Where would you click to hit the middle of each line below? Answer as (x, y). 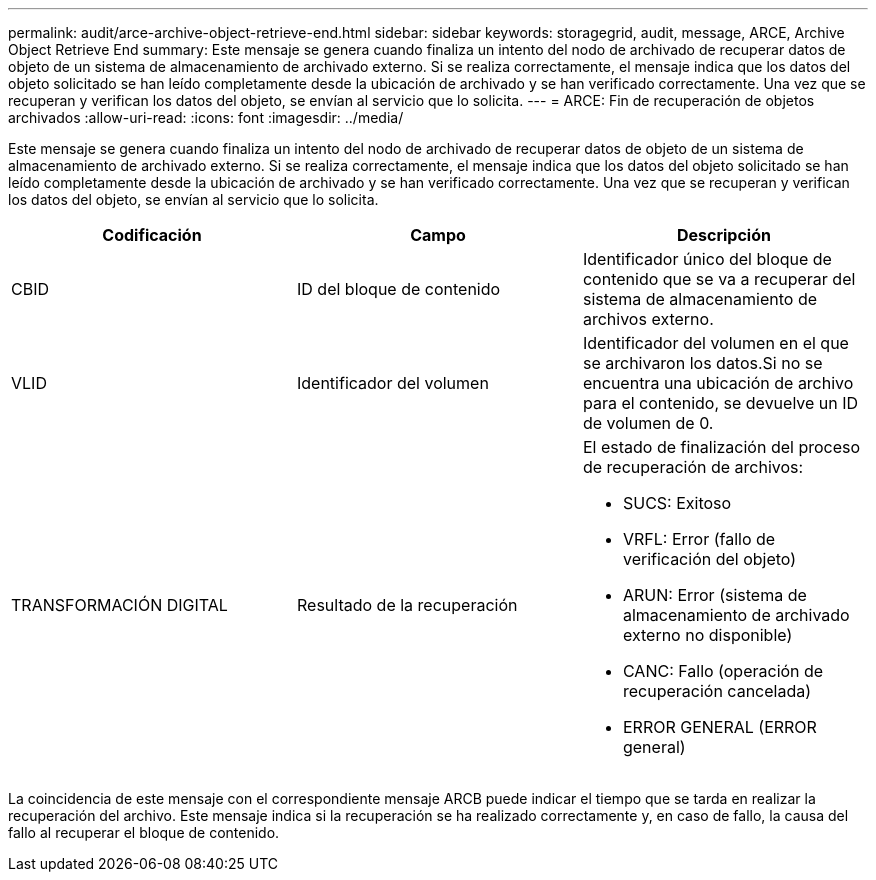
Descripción (723, 235)
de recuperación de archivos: (693, 467)
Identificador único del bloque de (707, 259)
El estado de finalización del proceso (721, 447)
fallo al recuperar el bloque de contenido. (144, 832)
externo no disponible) (707, 635)
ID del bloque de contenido (398, 289)
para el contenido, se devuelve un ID (720, 403)
